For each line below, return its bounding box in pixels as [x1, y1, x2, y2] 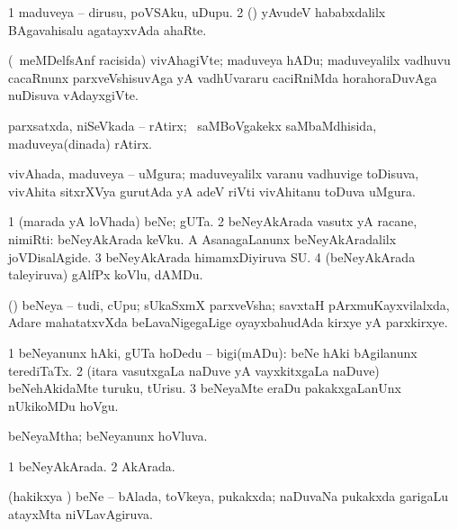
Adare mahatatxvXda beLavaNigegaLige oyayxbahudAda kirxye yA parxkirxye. [8, 313, 448, 332]
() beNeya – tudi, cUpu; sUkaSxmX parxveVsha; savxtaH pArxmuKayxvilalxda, [8, 295, 450, 314]
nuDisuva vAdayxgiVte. [8, 86, 139, 105]
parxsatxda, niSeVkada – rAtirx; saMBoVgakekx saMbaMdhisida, [8, 115, 377, 134]
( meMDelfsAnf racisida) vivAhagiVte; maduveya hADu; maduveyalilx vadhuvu [8, 50, 451, 69]
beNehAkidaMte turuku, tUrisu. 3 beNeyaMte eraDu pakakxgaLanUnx [8, 379, 401, 397]
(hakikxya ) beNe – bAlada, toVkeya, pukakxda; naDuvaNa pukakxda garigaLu [8, 487, 448, 506]
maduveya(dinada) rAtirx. [8, 133, 152, 152]
